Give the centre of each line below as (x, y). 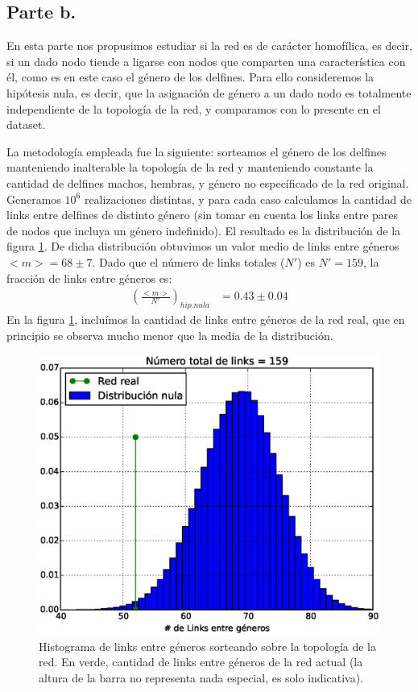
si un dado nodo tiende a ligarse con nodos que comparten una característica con (206, 61)
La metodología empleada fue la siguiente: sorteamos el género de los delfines (197, 151)
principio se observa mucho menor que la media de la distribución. (170, 335)
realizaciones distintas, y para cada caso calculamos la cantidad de (248, 199)
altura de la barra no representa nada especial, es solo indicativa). (201, 677)
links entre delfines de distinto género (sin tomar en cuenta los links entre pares (203, 215)
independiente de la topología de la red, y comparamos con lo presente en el (194, 108)
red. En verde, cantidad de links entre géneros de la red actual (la (201, 662)
